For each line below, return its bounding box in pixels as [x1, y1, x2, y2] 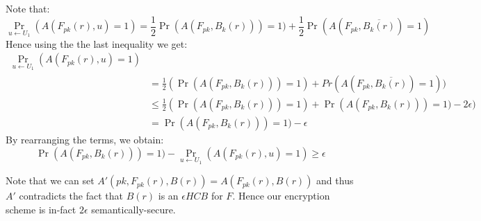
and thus [316, 173, 354, 188]
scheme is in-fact [6, 202, 76, 216]
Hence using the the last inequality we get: [6, 36, 188, 51]
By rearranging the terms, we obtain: [6, 132, 164, 147]
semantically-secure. [91, 202, 176, 216]
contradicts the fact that [19, 188, 123, 203]
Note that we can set [6, 173, 95, 188]
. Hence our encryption [232, 188, 330, 203]
